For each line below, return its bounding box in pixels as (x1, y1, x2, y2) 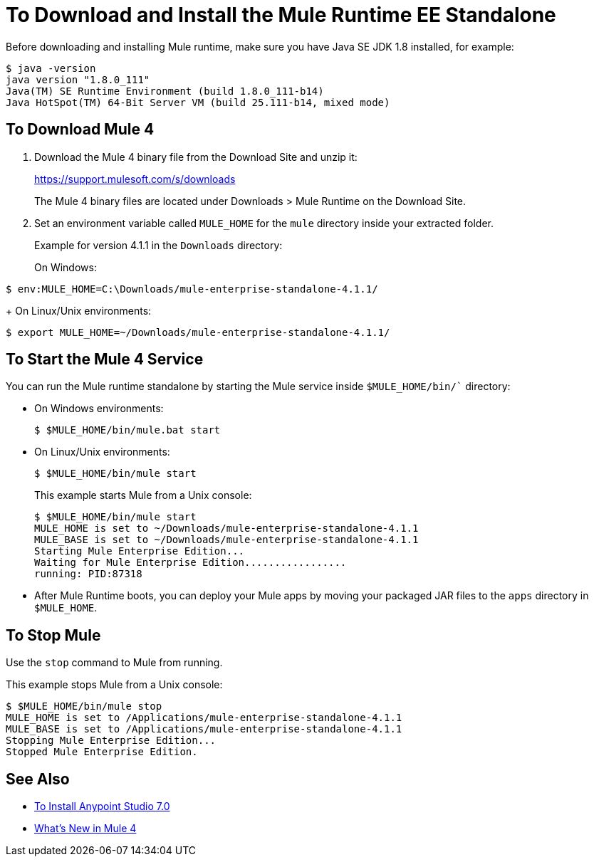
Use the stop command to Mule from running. (6, 656, 223, 669)
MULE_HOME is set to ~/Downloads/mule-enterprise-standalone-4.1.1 (34, 522, 419, 535)
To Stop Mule (6, 626, 101, 644)
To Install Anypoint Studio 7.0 (34, 800, 170, 813)
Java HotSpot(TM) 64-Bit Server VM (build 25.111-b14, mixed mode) (6, 96, 390, 108)
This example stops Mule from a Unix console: (6, 678, 223, 691)
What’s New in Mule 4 (34, 822, 137, 835)
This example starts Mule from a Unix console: (34, 489, 252, 502)
